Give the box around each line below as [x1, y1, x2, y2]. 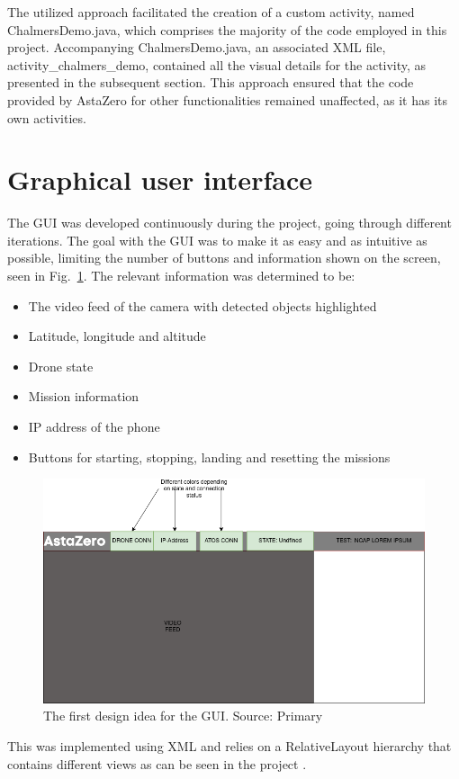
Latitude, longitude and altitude [28, 327, 206, 345]
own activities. [7, 108, 86, 127]
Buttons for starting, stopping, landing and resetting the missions [28, 447, 391, 466]
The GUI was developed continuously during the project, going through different [7, 213, 452, 232]
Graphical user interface [7, 161, 312, 198]
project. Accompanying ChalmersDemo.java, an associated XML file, [7, 38, 386, 57]
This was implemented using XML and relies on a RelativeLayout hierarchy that [7, 736, 452, 755]
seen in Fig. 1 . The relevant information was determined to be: [7, 266, 355, 285]
